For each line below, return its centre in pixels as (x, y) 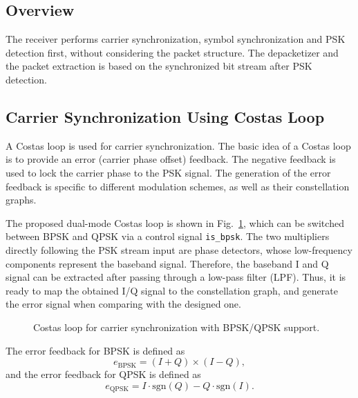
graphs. (21, 200)
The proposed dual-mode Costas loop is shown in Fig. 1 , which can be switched (175, 222)
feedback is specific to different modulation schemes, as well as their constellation (178, 186)
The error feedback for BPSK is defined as (95, 350)
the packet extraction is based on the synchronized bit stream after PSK (159, 66)
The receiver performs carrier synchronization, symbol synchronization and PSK (176, 39)
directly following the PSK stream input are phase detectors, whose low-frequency (179, 250)
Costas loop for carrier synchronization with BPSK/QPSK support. (177, 327)
